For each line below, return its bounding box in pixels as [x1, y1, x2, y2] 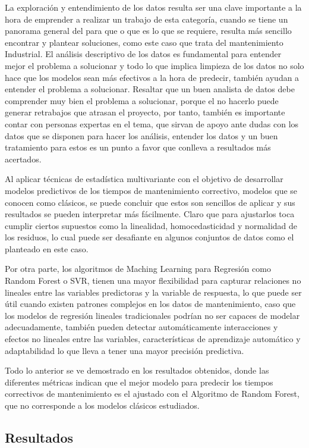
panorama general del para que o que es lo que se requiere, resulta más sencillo [5, 24, 292, 37]
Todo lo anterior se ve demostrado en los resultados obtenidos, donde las [5, 364, 269, 377]
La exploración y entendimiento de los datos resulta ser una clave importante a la [5, 1, 302, 13]
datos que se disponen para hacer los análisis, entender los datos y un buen [5, 129, 278, 142]
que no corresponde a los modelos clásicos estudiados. [5, 399, 200, 411]
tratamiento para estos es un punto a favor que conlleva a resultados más [5, 141, 271, 153]
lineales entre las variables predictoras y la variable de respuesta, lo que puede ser [5, 286, 302, 298]
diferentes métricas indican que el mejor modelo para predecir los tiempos [5, 375, 273, 388]
